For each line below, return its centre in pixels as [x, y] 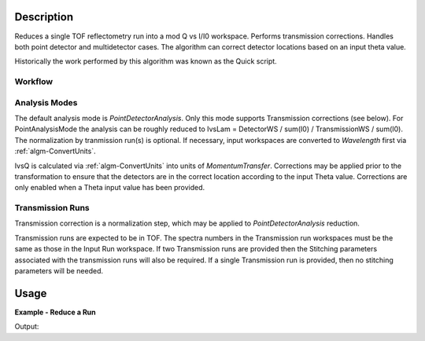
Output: [27, 327]
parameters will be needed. [59, 271]
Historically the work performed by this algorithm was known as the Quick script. [146, 61]
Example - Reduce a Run [55, 312]
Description [44, 17]
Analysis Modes [46, 102]
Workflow [34, 82]
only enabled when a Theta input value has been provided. [110, 188]
